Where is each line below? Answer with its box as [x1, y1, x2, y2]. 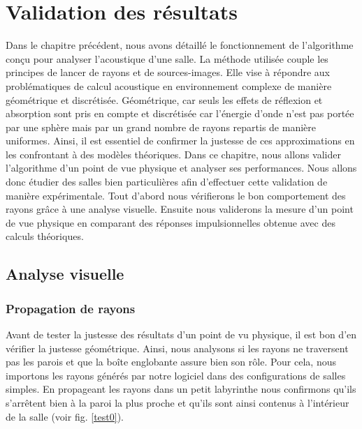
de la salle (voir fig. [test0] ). [6, 409, 124, 423]
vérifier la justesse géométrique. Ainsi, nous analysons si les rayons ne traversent [6, 340, 349, 355]
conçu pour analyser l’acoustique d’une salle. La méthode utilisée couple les [6, 51, 328, 66]
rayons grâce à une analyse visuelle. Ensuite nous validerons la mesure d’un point [6, 202, 354, 216]
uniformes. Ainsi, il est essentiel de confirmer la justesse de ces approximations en [6, 133, 355, 148]
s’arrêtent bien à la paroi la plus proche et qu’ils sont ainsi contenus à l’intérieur [6, 396, 349, 409]
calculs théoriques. [6, 229, 84, 243]
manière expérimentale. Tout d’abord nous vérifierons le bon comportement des [6, 188, 346, 202]
